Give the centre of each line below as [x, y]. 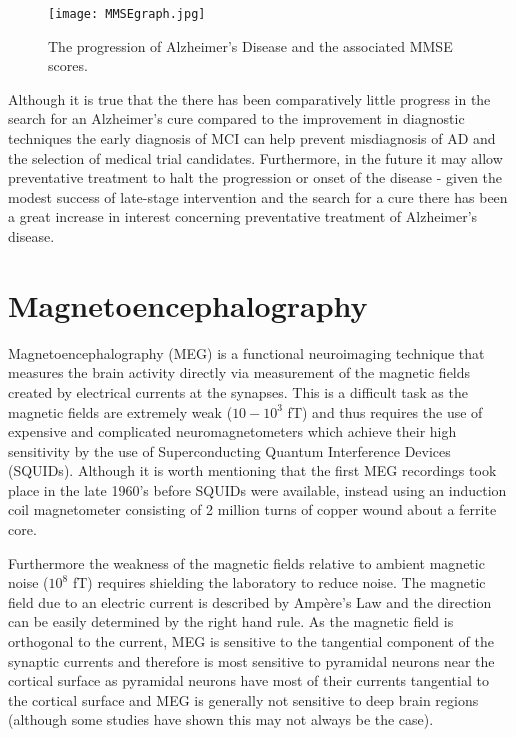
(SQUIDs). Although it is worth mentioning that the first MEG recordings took [252, 470]
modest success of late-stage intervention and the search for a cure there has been [258, 196]
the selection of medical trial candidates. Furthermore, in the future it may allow [255, 157]
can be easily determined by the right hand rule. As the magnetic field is [231, 621]
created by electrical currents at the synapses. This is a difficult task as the [238, 391]
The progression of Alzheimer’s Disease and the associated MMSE [250, 45]
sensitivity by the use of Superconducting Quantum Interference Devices [229, 450]
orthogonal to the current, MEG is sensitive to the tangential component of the [251, 641]
